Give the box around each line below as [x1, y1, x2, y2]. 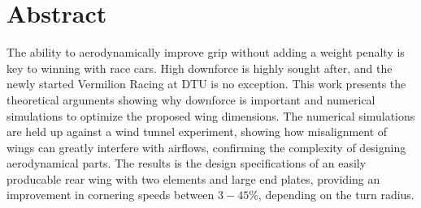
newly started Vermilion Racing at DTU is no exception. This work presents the [7, 75, 406, 92]
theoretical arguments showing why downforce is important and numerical [7, 91, 375, 108]
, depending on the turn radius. [258, 186, 414, 203]
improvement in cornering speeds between [7, 186, 215, 203]
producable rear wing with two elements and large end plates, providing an [7, 170, 380, 187]
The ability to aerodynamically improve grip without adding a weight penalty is [7, 44, 405, 61]
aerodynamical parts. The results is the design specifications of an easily [7, 155, 367, 172]
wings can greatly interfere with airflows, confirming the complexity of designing [7, 138, 406, 155]
